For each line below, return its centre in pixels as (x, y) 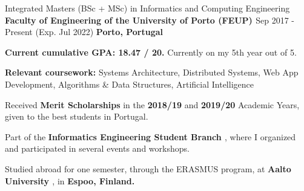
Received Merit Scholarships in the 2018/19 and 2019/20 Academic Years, (152, 104)
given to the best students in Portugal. (77, 116)
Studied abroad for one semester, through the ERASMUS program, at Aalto (148, 168)
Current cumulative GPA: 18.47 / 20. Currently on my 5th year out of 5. (151, 52)
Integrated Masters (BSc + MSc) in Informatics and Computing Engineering (147, 8)
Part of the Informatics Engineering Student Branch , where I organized (150, 136)
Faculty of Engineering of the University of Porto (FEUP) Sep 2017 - (150, 20)
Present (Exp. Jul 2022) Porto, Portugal (84, 32)
